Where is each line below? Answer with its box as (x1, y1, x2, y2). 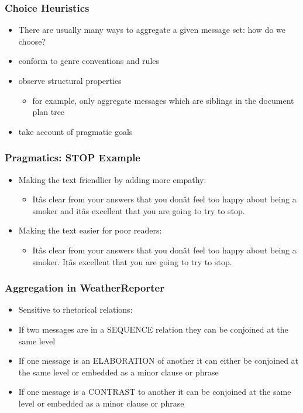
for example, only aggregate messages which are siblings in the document (32, 94, 294, 106)
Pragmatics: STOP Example (5, 150, 140, 165)
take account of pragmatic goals (18, 125, 133, 137)
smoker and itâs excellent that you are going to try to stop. (32, 204, 245, 216)
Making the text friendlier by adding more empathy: (18, 173, 206, 185)
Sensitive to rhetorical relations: (18, 303, 133, 316)
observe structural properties (18, 75, 122, 86)
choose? (18, 35, 46, 47)
